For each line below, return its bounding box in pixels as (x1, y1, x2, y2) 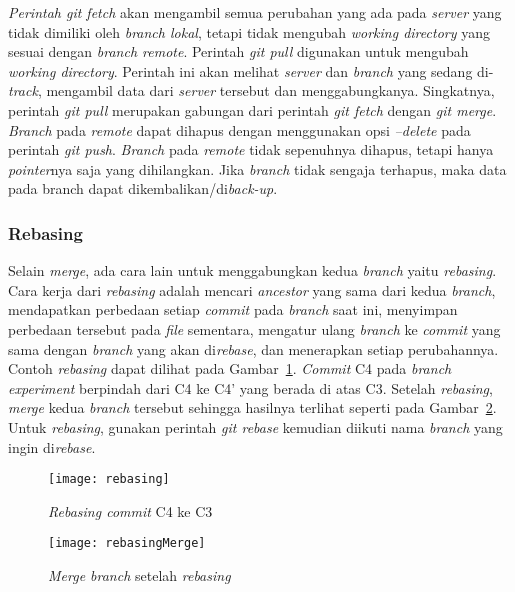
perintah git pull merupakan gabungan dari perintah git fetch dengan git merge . (8, 99, 497, 120)
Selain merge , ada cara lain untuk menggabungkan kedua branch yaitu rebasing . (8, 260, 497, 281)
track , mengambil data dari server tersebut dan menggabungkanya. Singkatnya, (8, 80, 495, 101)
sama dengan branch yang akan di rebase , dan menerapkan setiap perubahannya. (8, 338, 499, 359)
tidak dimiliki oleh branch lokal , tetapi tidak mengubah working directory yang (8, 21, 490, 42)
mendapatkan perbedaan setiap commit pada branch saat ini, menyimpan (8, 299, 458, 320)
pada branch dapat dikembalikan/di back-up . (8, 178, 278, 199)
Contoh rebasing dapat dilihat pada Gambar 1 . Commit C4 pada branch (8, 358, 452, 379)
